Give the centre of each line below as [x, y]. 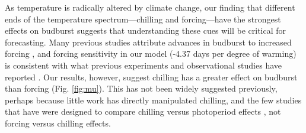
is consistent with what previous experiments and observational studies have [143, 65]
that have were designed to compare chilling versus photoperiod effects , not [143, 111]
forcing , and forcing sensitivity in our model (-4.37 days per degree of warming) [151, 53]
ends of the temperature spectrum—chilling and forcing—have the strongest [143, 19]
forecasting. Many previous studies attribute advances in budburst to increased [148, 42]
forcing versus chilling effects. [58, 123]
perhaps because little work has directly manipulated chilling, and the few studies [153, 100]
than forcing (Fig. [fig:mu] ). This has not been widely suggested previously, [141, 88]
